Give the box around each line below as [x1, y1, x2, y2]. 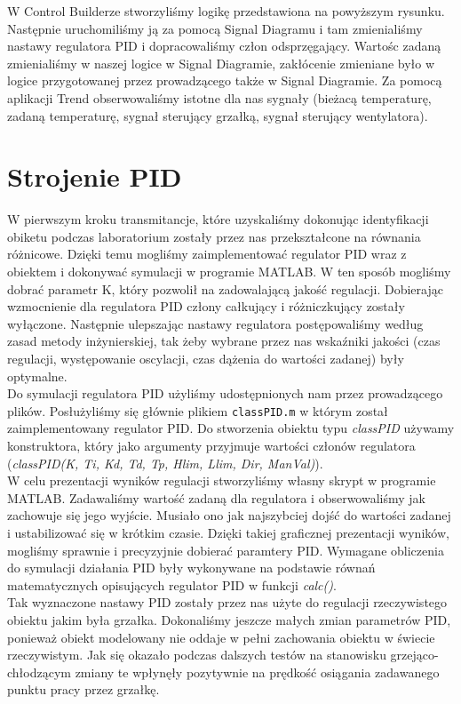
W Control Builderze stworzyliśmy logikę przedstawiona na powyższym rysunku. [7, 2, 445, 20]
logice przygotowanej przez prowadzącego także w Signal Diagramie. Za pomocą [7, 71, 442, 90]
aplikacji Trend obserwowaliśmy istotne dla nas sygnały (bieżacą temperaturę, [7, 88, 432, 107]
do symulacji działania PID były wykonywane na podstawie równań [7, 558, 376, 577]
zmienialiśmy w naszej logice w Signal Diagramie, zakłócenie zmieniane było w [7, 53, 435, 72]
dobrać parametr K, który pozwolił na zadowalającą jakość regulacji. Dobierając [7, 279, 443, 298]
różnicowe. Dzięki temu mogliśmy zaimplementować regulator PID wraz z [7, 244, 407, 263]
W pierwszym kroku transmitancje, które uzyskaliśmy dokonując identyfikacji [7, 210, 429, 228]
